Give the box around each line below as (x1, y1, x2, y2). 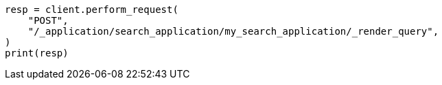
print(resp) (5, 48, 69, 58)
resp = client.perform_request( (5, 4, 178, 15)
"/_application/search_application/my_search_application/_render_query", (27, 26, 439, 37)
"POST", (27, 15, 69, 26)
